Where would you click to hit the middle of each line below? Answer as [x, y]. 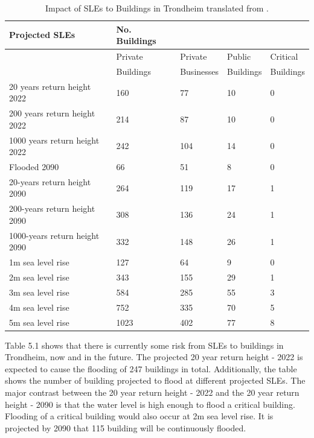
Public [239, 56]
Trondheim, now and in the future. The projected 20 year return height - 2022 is [154, 357]
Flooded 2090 [34, 167]
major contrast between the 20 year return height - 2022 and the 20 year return [152, 392]
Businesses [200, 71]
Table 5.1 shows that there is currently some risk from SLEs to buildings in [144, 345]
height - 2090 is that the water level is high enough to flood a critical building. [150, 404]
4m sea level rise [39, 307]
